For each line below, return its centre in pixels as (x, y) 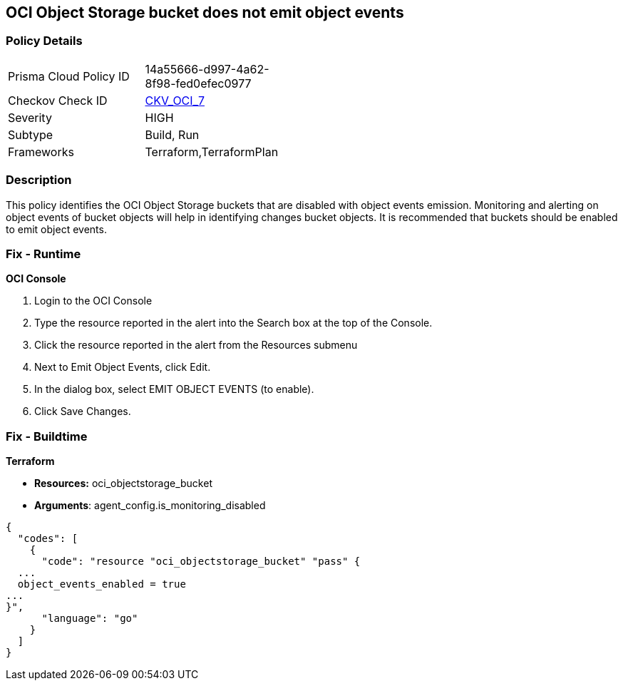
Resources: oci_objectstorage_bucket (123, 483)
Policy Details (44, 41)
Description (39, 180)
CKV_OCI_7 (175, 100)
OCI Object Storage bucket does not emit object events (205, 12)
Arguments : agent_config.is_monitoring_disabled (150, 506)
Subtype (31, 134)
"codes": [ (48, 539)
